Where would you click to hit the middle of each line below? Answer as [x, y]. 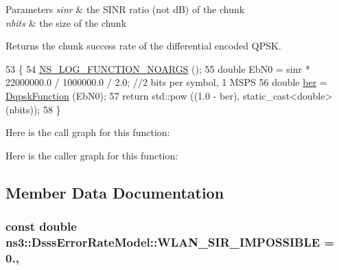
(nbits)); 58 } [33, 109]
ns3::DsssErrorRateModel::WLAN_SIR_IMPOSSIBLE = [170, 241]
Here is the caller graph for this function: [92, 155]
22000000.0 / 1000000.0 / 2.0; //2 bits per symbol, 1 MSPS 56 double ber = [166, 82]
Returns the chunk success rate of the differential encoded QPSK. [143, 46]
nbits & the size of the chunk [66, 22]
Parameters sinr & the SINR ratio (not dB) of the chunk [125, 9]
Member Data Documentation [115, 192]
